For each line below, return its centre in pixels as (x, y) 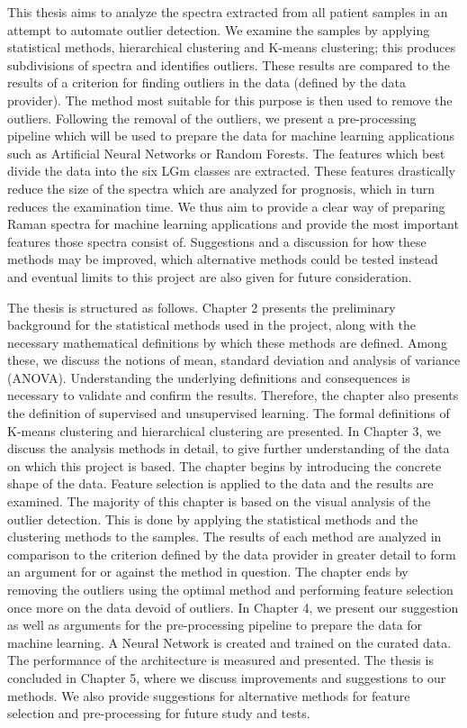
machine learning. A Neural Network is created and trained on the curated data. (229, 642)
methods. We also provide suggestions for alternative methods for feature (209, 695)
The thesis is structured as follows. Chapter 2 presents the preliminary (202, 307)
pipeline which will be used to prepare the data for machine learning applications (231, 136)
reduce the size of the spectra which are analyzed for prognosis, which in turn (221, 188)
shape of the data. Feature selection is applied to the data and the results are (220, 483)
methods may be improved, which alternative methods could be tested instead (223, 259)
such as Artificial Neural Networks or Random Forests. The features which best (226, 153)
